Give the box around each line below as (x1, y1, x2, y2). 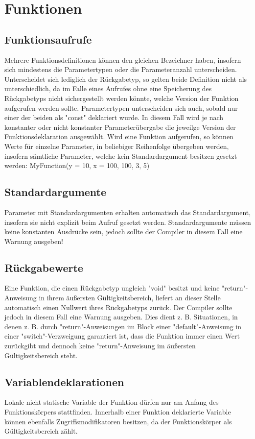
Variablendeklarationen (4, 374, 124, 389)
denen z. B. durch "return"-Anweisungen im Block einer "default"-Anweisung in (4, 321, 242, 331)
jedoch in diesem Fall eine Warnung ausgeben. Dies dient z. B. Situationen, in (4, 312, 238, 322)
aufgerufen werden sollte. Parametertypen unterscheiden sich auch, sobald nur (4, 102, 238, 113)
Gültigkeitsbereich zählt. (4, 426, 78, 436)
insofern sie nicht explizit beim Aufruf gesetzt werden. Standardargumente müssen (4, 217, 251, 227)
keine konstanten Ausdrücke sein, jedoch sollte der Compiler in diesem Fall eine (4, 226, 243, 237)
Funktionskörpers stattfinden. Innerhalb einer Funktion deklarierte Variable (4, 407, 231, 417)
